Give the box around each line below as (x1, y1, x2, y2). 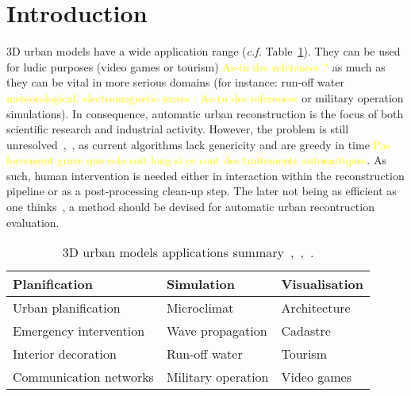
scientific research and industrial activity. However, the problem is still (6, 121, 349, 137)
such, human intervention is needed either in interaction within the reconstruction (6, 167, 405, 183)
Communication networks (13, 367, 154, 386)
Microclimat (166, 298, 234, 317)
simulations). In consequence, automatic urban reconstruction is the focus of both (6, 105, 404, 121)
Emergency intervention (13, 321, 145, 340)
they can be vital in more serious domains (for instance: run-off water (6, 74, 344, 90)
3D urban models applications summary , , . (62, 243, 314, 262)
